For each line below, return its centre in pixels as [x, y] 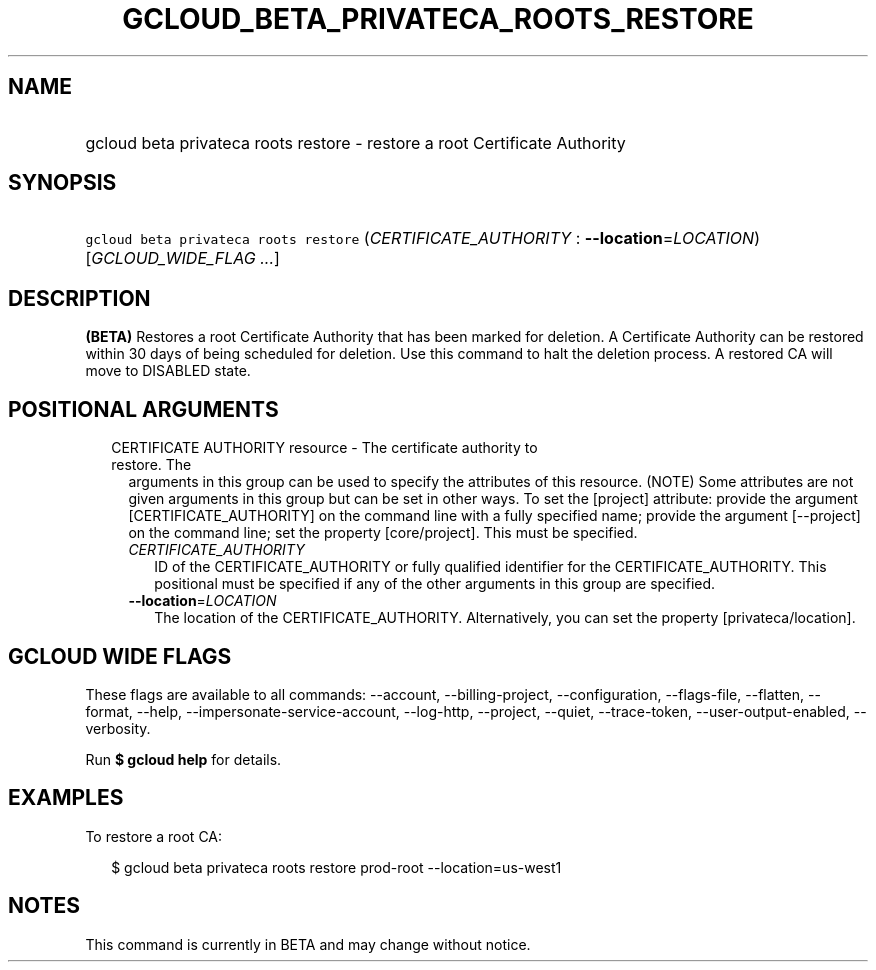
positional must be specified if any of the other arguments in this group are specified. [435, 584]
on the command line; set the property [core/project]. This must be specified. [383, 533]
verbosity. [118, 728]
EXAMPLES [66, 798]
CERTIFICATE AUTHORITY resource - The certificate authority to [324, 448]
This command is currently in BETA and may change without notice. [308, 944]
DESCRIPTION [79, 298]
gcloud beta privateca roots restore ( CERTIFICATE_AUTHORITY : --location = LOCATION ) [422, 238]
